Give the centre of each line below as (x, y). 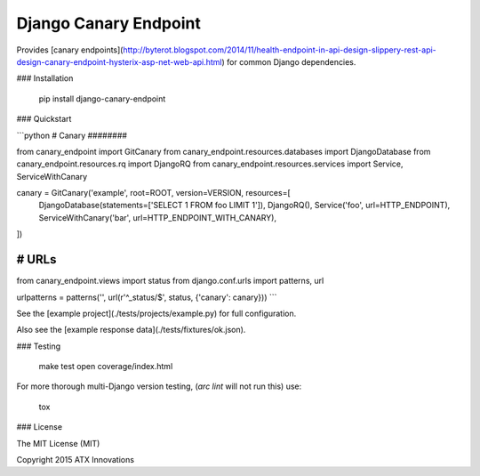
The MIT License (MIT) (58, 443)
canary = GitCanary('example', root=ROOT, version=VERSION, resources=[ (153, 193)
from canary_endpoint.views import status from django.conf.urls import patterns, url (170, 281)
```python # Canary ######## (72, 135)
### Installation (45, 78)
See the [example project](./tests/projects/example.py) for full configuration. (156, 313)
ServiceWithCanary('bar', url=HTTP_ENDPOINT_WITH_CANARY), (158, 217)
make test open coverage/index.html (106, 367)
